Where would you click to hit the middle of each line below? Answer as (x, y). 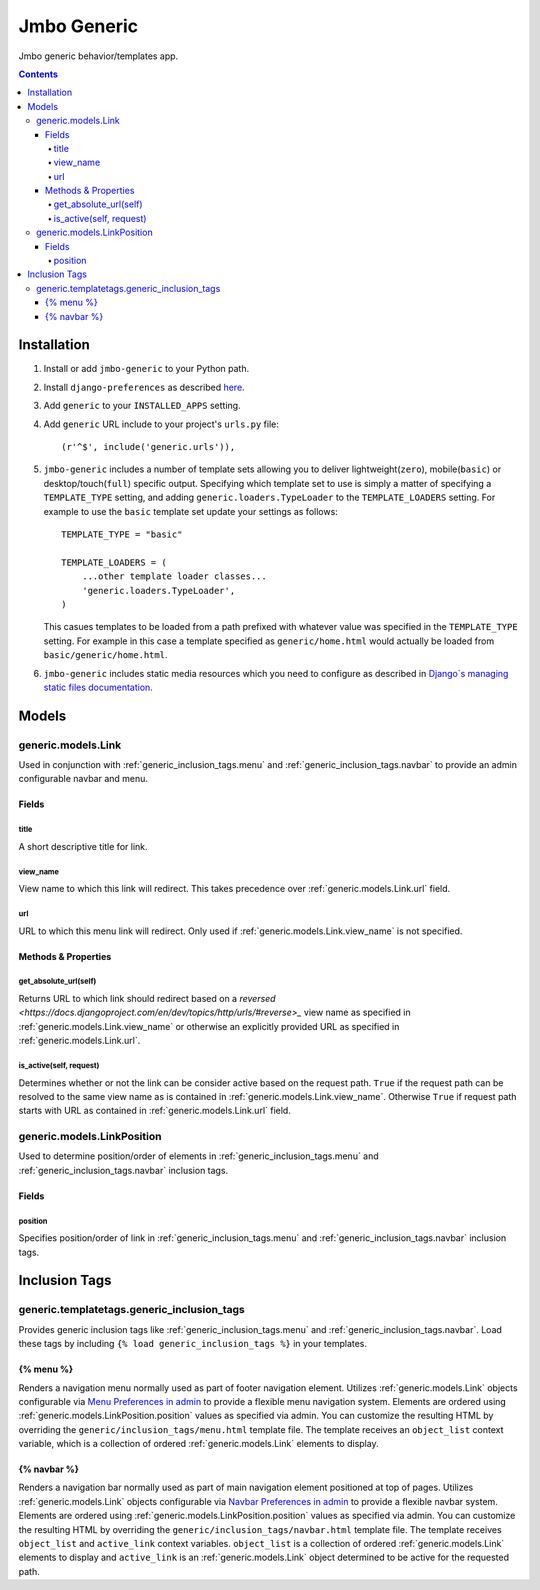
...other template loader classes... (174, 576)
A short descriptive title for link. (83, 846)
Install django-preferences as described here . (144, 387)
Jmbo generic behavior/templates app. (98, 56)
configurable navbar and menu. (83, 779)
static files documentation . (98, 687)
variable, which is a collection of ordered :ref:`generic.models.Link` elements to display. (198, 1444)
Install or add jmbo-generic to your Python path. (146, 369)
